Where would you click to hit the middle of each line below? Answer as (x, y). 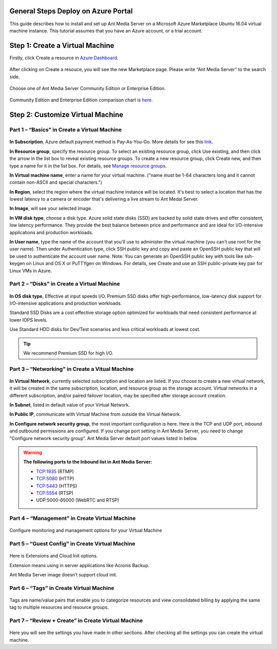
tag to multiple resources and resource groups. (59, 607)
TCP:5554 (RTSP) (55, 493)
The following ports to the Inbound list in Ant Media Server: (88, 462)
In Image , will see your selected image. (51, 208)
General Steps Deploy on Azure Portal (71, 11)
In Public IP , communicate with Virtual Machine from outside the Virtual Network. (95, 414)
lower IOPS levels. (29, 320)
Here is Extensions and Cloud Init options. (54, 556)
